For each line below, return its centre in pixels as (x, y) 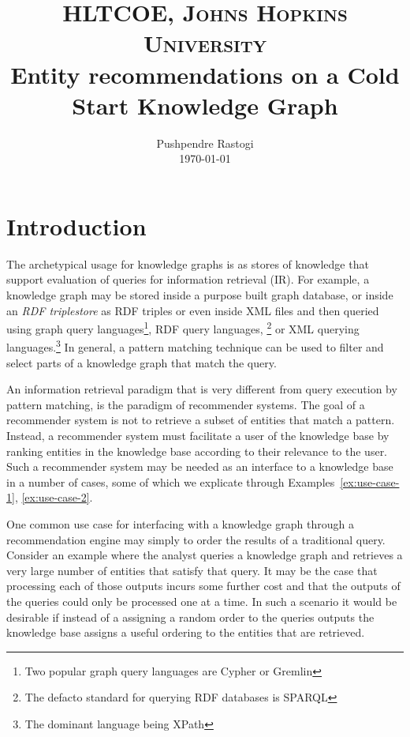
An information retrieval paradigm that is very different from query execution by (202, 389)
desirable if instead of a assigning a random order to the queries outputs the (190, 617)
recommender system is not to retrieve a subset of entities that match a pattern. (201, 420)
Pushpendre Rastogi (205, 143)
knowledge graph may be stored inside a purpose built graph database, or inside (200, 295)
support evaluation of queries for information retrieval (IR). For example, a (188, 279)
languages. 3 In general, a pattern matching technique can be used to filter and (195, 346)
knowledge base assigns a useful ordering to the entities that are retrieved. (186, 632)
